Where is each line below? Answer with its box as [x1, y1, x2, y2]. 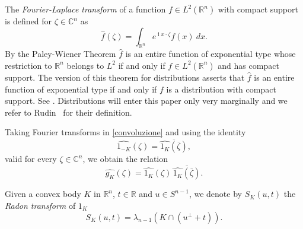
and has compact [218, 59, 279, 71]
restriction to [5, 59, 52, 71]
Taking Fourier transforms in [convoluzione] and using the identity [5, 126, 246, 138]
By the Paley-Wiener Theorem [5, 47, 116, 60]
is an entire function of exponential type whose [125, 47, 296, 60]
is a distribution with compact [166, 82, 276, 95]
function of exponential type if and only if [5, 82, 157, 95]
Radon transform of [5, 199, 76, 212]
